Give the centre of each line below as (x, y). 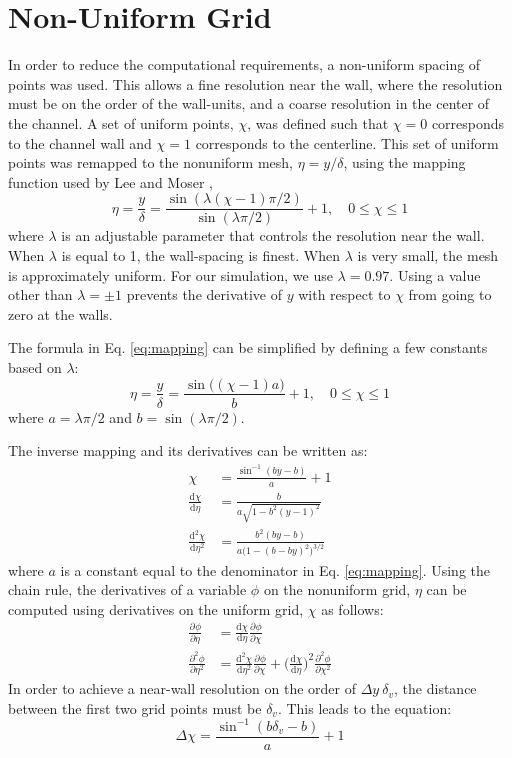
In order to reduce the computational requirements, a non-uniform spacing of (244, 64)
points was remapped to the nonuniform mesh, (150, 162)
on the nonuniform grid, (337, 589)
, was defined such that (318, 122)
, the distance (435, 688)
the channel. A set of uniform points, (121, 122)
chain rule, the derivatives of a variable (127, 589)
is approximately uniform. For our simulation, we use (170, 274)
